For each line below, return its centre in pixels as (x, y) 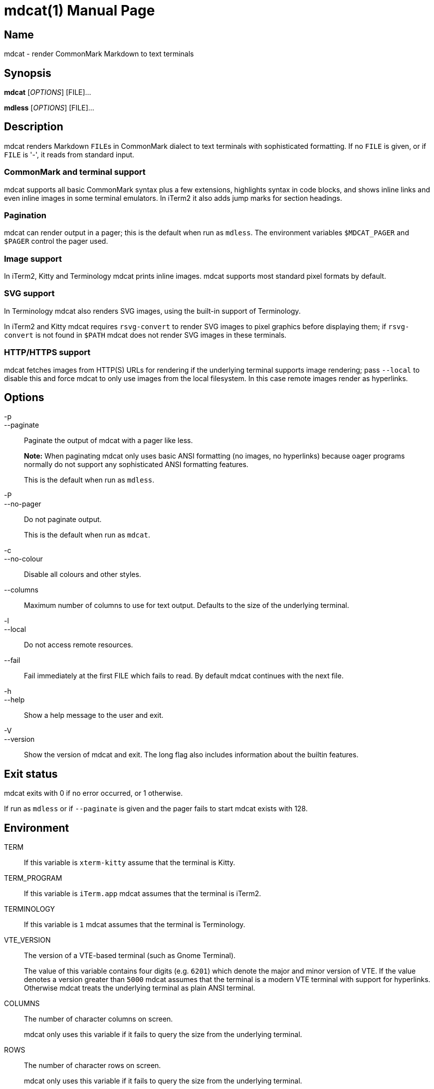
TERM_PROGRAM (33, 878)
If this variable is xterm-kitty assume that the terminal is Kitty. (130, 863)
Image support (33, 259)
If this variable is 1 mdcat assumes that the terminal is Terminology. (135, 925)
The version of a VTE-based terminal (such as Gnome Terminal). (130, 956)
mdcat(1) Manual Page (80, 10)
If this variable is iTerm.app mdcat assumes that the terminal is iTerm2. (143, 894)
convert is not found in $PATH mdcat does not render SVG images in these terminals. (145, 335)
